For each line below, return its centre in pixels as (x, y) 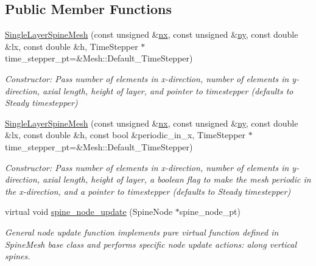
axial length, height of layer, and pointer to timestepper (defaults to (168, 90)
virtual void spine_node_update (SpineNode (89, 212)
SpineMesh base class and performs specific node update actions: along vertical (151, 244)
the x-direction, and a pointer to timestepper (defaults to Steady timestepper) (148, 191)
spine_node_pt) (210, 212)
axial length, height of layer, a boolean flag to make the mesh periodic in (177, 179)
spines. (18, 256)
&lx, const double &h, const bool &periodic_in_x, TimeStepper (125, 135)
